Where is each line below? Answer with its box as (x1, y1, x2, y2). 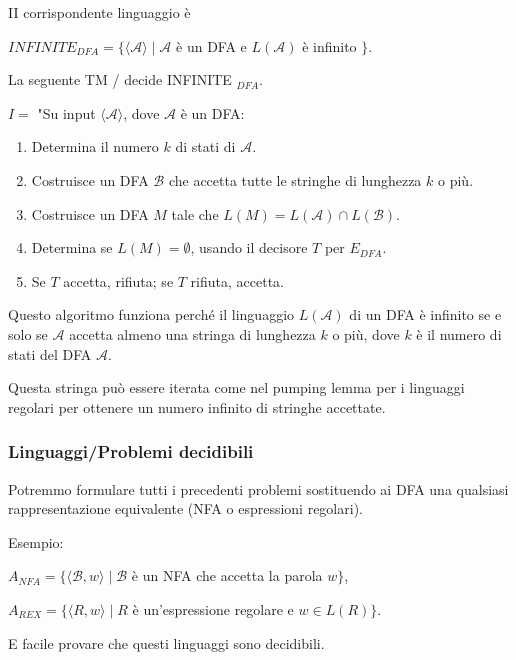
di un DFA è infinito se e (349, 304, 502, 325)
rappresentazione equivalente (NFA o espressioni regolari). (8, 498, 363, 519)
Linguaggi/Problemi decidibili (8, 439, 254, 464)
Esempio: (8, 531, 64, 552)
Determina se (31, 237, 113, 258)
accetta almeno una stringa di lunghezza (69, 323, 316, 344)
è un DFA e (176, 35, 247, 56)
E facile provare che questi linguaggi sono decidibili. (8, 632, 325, 653)
